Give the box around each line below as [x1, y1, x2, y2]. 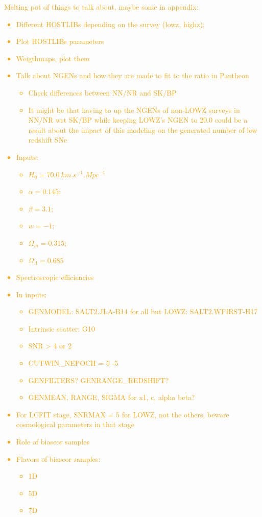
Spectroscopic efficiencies [16, 272, 94, 283]
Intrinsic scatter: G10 [28, 323, 95, 334]
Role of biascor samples [16, 436, 89, 447]
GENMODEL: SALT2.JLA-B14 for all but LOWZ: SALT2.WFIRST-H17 [28, 306, 258, 317]
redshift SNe [28, 134, 67, 145]
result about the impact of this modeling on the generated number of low [28, 124, 257, 135]
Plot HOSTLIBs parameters [16, 36, 104, 46]
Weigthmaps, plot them [16, 53, 90, 63]
